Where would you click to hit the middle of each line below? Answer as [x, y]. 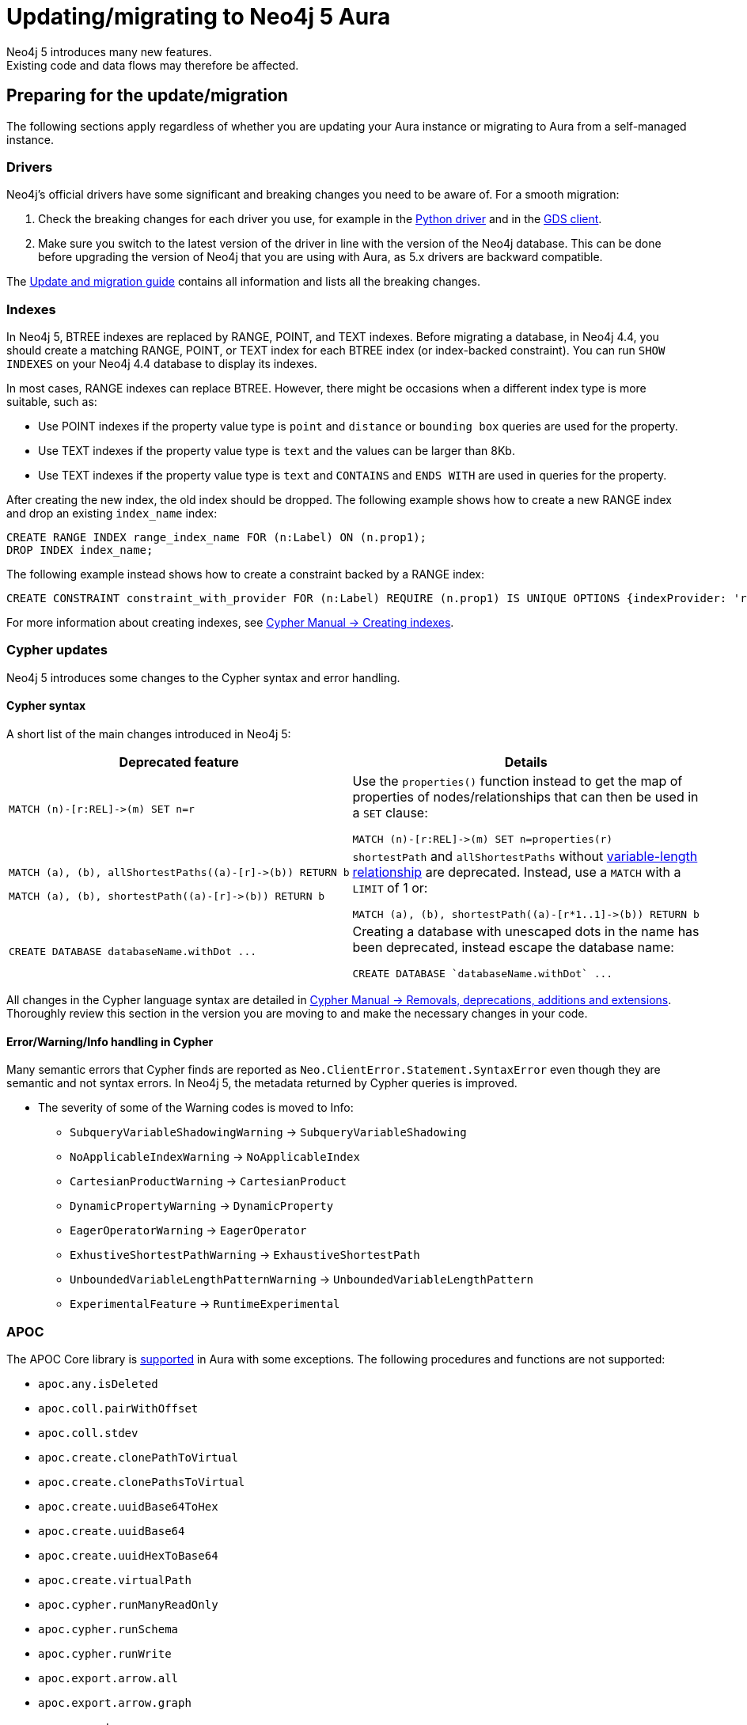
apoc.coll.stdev [88, 1433]
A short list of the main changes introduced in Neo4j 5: [149, 734]
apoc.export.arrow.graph [115, 1703]
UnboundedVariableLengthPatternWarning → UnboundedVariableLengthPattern [301, 1280]
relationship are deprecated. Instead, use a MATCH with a [517, 872]
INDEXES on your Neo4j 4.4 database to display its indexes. [162, 364]
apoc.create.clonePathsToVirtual [142, 1482]
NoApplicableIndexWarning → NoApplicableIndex [215, 1157]
